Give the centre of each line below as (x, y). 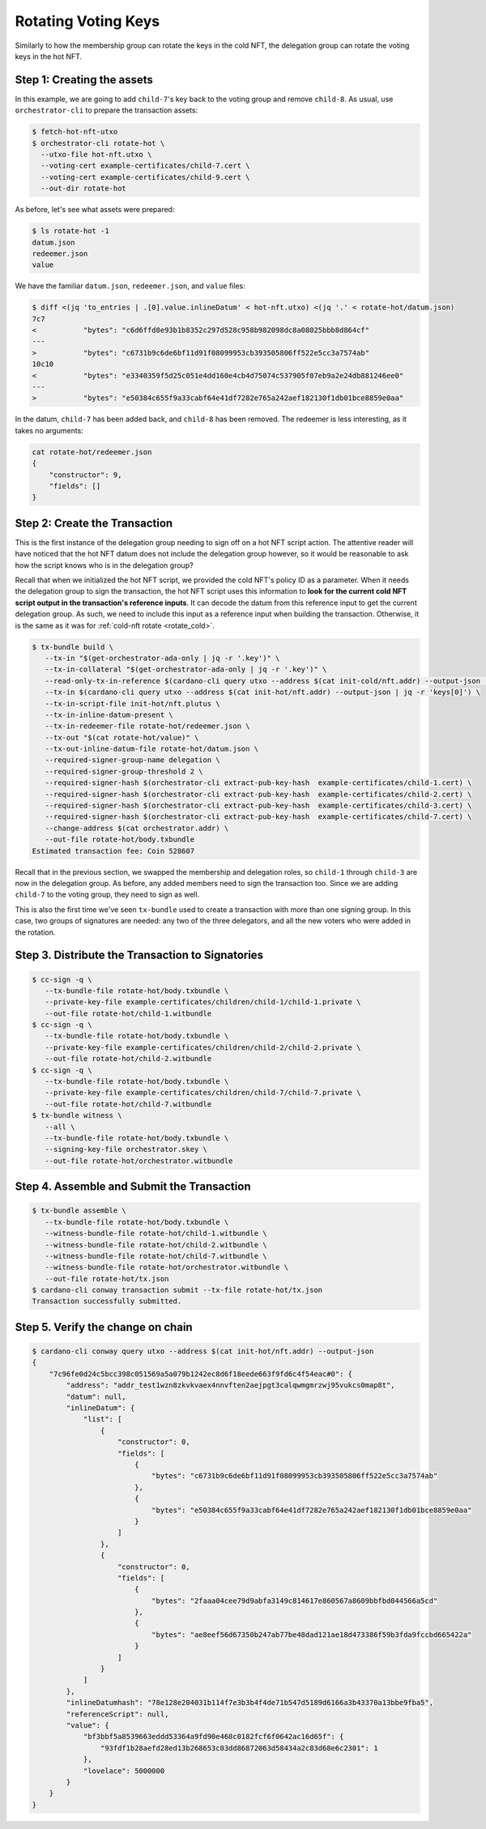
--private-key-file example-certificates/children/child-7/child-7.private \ (203, 1093)
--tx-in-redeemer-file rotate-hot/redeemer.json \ (147, 726)
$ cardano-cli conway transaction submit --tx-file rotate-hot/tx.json (177, 1290)
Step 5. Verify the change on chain (104, 1327)
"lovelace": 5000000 (124, 1771)
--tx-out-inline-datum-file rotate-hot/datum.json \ (152, 749)
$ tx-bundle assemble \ (79, 1211)
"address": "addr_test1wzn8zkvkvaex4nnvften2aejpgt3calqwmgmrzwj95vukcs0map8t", (231, 1386)
